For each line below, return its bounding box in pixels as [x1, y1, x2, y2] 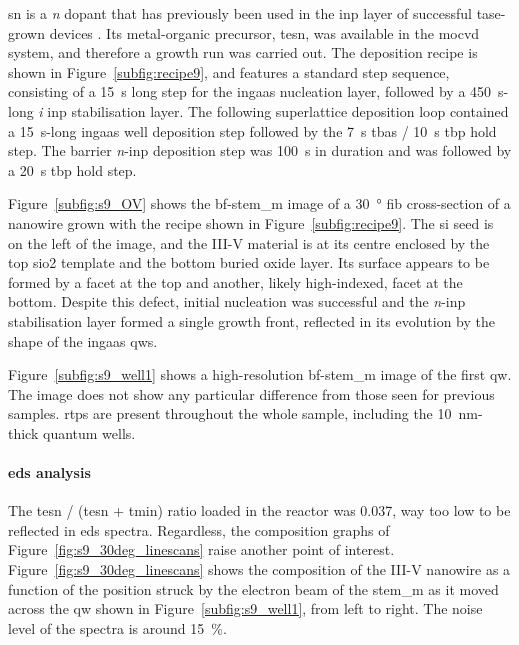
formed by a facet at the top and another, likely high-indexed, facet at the [8, 271, 463, 292]
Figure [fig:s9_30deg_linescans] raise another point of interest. [8, 539, 395, 560]
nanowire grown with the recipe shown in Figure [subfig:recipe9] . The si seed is [8, 212, 494, 233]
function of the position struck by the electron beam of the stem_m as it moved [8, 578, 499, 599]
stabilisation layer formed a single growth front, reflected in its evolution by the [8, 310, 496, 331]
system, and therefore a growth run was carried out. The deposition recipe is [8, 42, 478, 63]
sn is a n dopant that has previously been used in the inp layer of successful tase [8, 3, 501, 23]
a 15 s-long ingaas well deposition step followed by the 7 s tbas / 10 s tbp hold [8, 120, 497, 141]
